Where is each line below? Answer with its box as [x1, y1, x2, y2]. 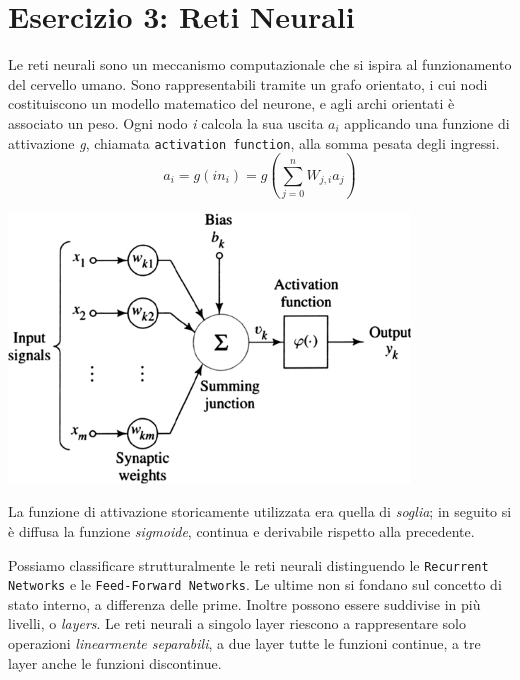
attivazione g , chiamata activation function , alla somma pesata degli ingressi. [8, 132, 500, 153]
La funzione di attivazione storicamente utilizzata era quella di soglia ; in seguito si [8, 501, 512, 522]
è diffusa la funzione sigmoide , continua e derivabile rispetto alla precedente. [8, 520, 475, 541]
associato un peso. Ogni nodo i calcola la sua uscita [8, 112, 324, 133]
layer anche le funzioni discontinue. [8, 652, 222, 673]
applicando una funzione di [344, 112, 510, 133]
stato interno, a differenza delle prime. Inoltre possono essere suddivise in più [8, 593, 481, 614]
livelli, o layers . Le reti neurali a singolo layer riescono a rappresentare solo [8, 613, 466, 634]
